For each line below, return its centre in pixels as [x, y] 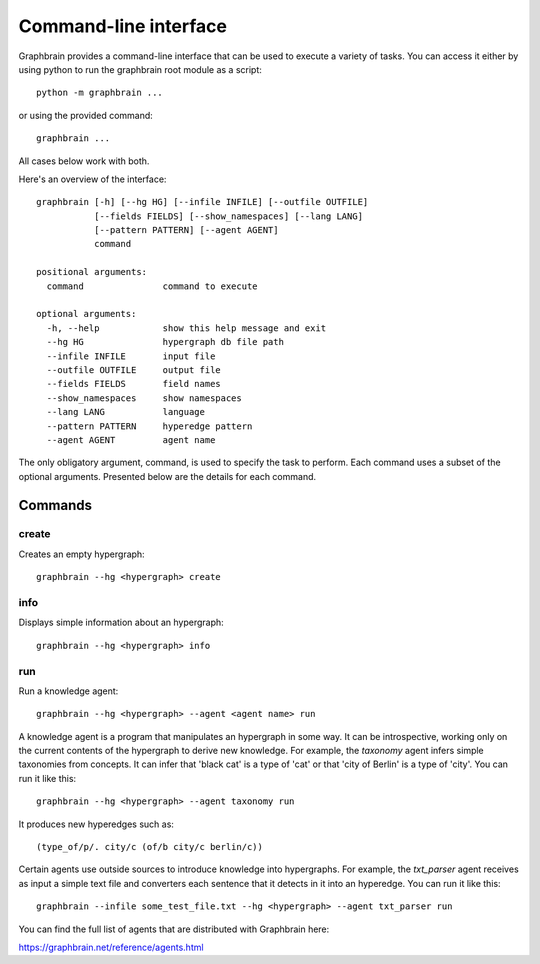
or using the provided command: [86, 115]
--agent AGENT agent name [131, 439]
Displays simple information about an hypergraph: [121, 622]
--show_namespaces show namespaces [144, 398]
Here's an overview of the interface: [92, 179]
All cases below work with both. [84, 161]
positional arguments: [92, 272]
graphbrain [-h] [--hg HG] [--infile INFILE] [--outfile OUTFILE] [202, 202]
